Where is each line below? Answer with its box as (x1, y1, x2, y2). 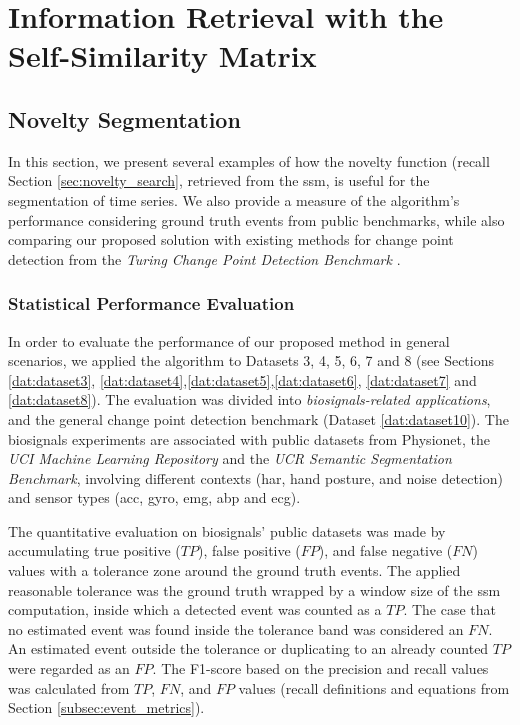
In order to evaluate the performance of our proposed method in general (8, 330, 450, 351)
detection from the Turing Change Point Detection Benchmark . (8, 248, 401, 269)
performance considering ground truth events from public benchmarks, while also (8, 209, 505, 230)
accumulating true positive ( (8, 540, 181, 561)
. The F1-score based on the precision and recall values (152, 658, 489, 679)
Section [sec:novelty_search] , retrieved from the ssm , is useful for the (8, 170, 430, 191)
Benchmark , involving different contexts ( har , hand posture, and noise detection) (8, 467, 503, 488)
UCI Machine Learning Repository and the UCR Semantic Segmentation (8, 448, 452, 469)
